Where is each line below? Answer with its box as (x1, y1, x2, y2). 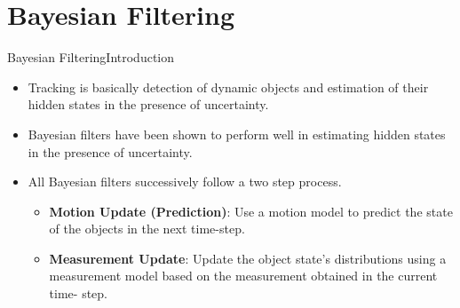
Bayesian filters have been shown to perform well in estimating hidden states (28, 124, 446, 143)
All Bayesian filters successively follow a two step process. (28, 172, 342, 191)
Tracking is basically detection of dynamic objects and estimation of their (28, 77, 429, 96)
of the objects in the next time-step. (49, 219, 245, 238)
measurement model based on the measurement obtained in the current (49, 266, 438, 285)
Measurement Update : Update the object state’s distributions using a (49, 249, 447, 267)
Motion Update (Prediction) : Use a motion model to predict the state (49, 201, 453, 220)
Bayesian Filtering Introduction (7, 48, 175, 67)
